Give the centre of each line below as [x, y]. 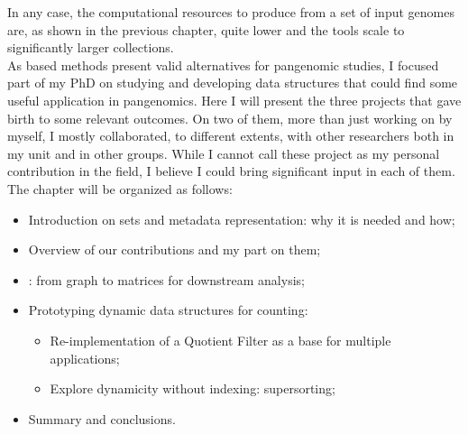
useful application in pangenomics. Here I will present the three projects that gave [234, 100]
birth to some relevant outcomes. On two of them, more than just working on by [230, 118]
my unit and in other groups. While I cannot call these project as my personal [224, 153]
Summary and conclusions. [102, 418]
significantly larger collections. [91, 47]
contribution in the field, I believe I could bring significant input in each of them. [231, 171]
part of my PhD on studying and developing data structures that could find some [233, 83]
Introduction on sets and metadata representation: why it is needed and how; [242, 219]
